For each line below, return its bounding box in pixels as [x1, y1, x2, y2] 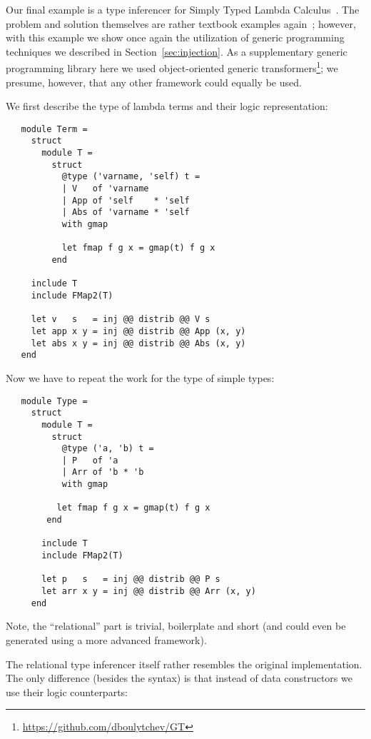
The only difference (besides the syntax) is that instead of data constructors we [6, 670, 352, 685]
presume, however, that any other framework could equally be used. [6, 74, 302, 89]
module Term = [21, 124, 88, 134]
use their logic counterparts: [6, 684, 128, 699]
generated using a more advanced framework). [6, 632, 207, 647]
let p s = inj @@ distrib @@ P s [41, 574, 220, 585]
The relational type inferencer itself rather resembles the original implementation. [6, 656, 362, 671]
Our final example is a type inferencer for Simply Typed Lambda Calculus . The [6, 2, 360, 16]
